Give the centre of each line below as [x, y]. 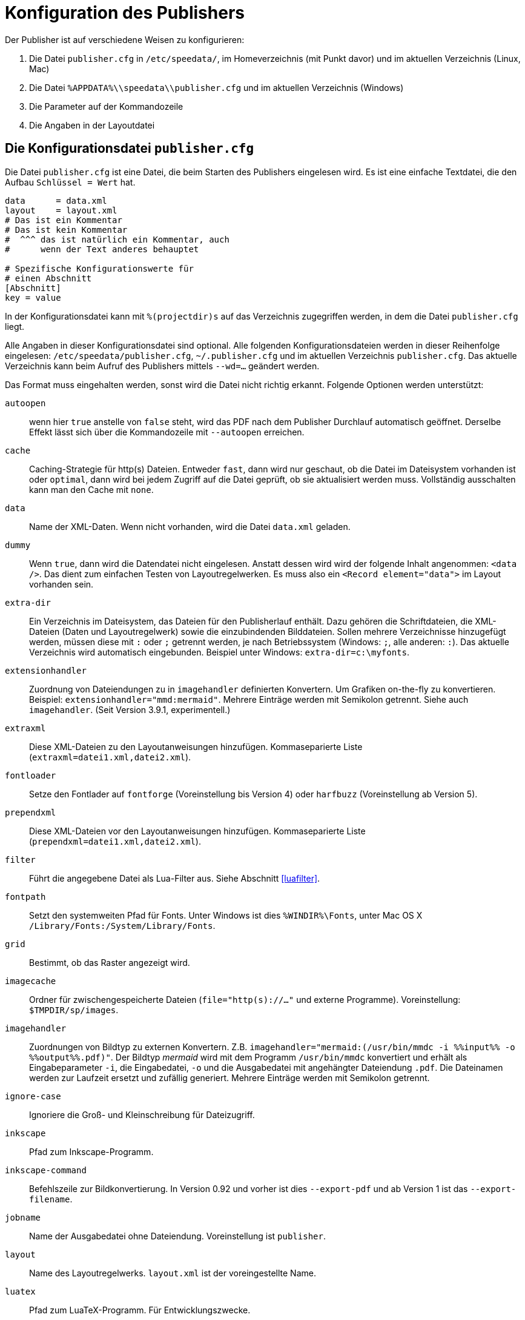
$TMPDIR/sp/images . [74, 1010]
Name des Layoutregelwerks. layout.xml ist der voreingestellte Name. [173, 1273]
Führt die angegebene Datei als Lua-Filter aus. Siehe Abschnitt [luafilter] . [175, 878]
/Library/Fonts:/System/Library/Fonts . [122, 925]
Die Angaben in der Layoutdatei [92, 125]
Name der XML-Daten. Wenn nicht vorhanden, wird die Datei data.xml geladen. [190, 526]
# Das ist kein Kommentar [66, 229]
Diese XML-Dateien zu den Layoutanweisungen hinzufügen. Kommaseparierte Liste [196, 746]
